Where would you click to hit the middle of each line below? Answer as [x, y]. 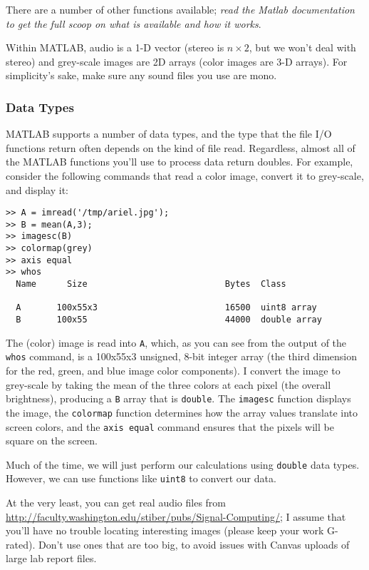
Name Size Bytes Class [151, 284]
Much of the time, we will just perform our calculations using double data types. [183, 464]
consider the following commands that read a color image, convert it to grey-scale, [185, 175]
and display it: [37, 189]
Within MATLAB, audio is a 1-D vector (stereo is [115, 47]
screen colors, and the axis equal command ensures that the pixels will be [170, 426]
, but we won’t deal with [302, 47]
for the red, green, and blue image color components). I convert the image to [173, 371]
